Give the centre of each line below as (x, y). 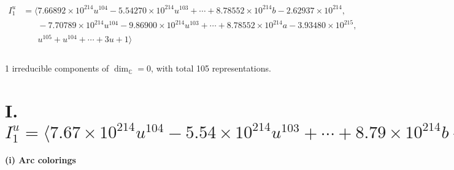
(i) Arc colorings (40, 159)
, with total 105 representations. (211, 68)
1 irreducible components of (57, 68)
